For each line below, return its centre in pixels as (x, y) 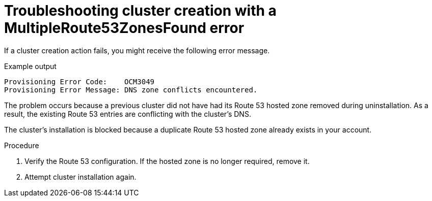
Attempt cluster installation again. (80, 177)
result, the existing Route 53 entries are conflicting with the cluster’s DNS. (128, 114)
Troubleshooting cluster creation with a (140, 11)
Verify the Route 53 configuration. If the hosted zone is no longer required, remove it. (167, 161)
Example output (30, 66)
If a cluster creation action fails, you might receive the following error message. (137, 50)
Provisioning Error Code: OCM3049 (79, 81)
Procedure (22, 145)
